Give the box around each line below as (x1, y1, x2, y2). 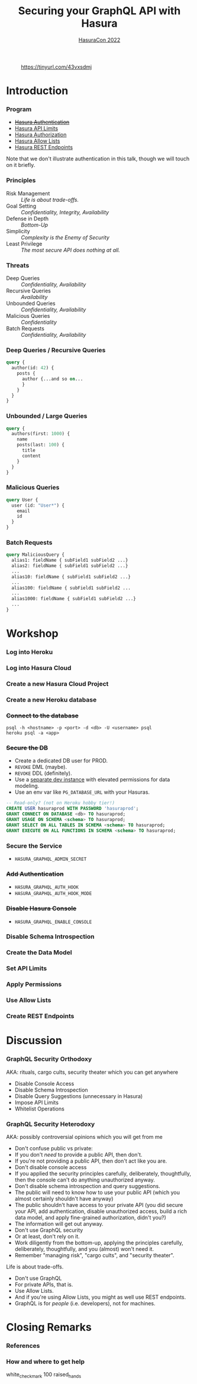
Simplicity (6, 227, 31, 234)
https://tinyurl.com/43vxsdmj (21, 63, 92, 70)
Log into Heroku (6, 648, 53, 656)
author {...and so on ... (21, 376, 83, 382)
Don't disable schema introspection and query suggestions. (14, 1182, 161, 1189)
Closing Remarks (6, 1321, 92, 1334)
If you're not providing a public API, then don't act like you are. (14, 1157, 167, 1164)
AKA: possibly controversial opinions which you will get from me (6, 1133, 163, 1140)
